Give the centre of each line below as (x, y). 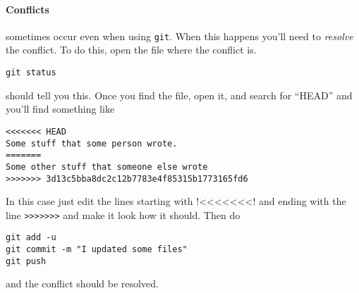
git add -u (31, 238)
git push (26, 261)
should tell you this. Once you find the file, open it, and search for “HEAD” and (179, 95)
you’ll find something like (60, 109)
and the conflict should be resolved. (82, 283)
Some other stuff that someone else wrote (107, 167)
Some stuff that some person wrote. (92, 143)
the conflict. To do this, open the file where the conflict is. (131, 50)
